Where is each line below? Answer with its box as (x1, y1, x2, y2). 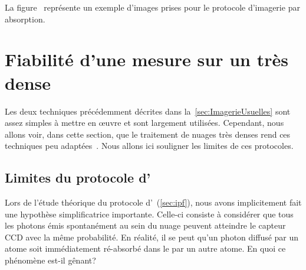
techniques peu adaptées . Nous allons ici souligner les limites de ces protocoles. (5, 139, 294, 152)
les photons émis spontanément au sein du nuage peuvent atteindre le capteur (5, 219, 286, 232)
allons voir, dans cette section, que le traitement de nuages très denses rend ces (5, 128, 291, 140)
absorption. (5, 12, 45, 25)
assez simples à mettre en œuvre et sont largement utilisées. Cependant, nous (5, 116, 284, 129)
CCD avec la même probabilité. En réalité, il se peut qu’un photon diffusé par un (5, 230, 299, 243)
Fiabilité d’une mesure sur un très (5, 47, 288, 71)
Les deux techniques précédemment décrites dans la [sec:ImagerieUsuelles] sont (5, 105, 291, 117)
